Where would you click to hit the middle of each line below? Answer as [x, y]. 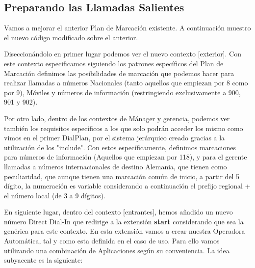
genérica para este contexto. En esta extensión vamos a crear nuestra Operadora [125, 231]
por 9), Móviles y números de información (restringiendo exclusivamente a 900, [122, 92]
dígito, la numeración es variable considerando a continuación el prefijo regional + [127, 186]
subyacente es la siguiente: [43, 260]
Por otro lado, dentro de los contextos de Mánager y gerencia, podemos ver [117, 118]
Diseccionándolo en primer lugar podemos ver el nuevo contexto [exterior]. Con [123, 54]
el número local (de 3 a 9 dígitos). [55, 195]
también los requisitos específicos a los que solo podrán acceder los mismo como [124, 128]
